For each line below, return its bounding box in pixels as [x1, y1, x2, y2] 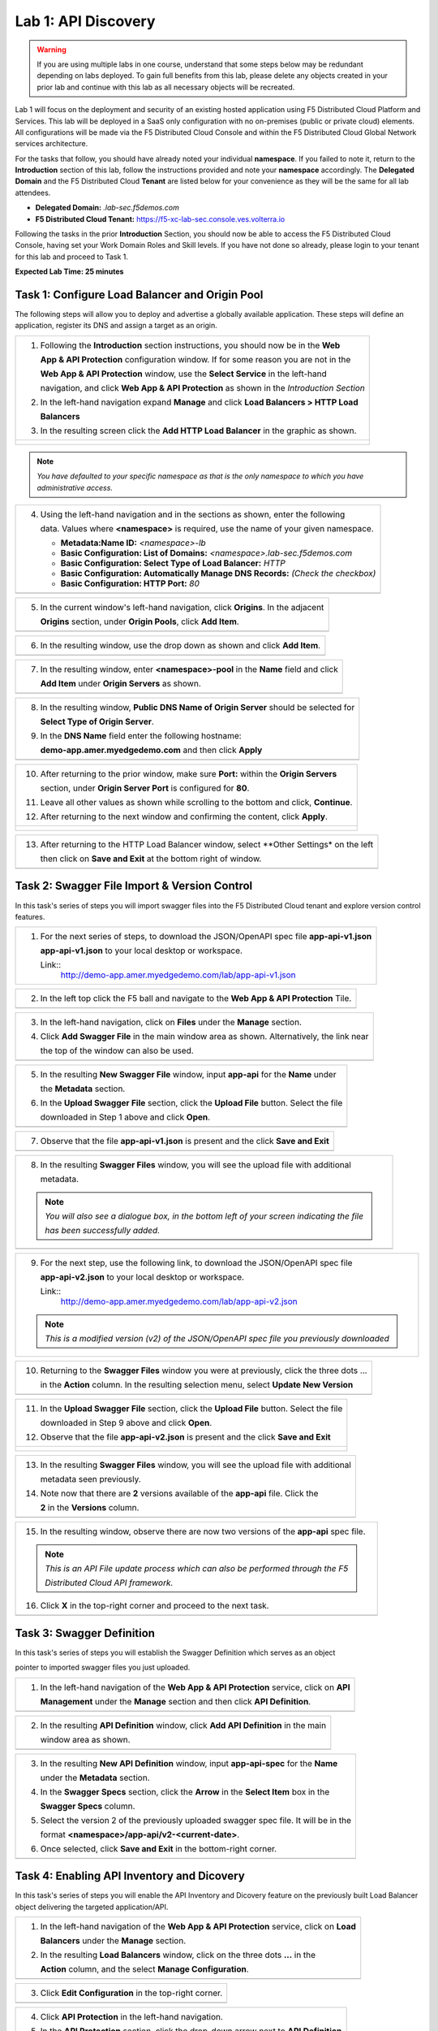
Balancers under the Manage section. [40, 1934, 187, 1946]
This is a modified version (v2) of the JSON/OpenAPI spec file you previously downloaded [45, 1333, 389, 1345]
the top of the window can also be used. [40, 1045, 194, 1056]
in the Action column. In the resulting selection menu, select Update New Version [40, 1379, 354, 1391]
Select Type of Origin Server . [40, 716, 154, 727]
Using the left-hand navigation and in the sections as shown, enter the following [40, 509, 346, 520]
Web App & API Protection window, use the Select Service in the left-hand [40, 368, 328, 379]
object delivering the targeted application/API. [15, 1902, 169, 1912]
